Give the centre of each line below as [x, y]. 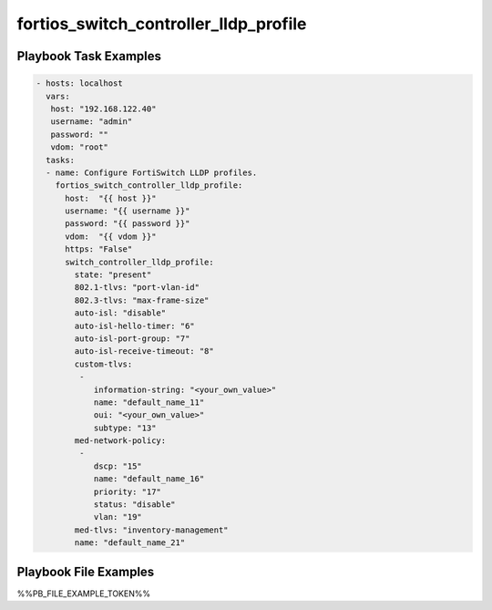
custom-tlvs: [103, 364]
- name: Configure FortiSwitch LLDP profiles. [152, 172]
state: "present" [113, 275]
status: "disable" [135, 505]
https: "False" [99, 249]
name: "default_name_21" [130, 543]
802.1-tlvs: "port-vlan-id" [137, 288]
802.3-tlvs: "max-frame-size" [142, 300]
